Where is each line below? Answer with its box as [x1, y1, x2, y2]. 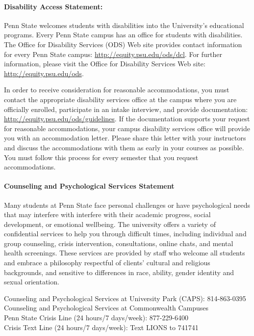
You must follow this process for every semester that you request [4, 152, 199, 162]
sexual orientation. [4, 277, 59, 287]
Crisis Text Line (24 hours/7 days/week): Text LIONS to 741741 [4, 322, 199, 332]
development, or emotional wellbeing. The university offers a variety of [4, 219, 216, 229]
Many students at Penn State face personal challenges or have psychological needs [4, 199, 250, 210]
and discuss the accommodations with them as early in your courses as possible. [4, 142, 244, 152]
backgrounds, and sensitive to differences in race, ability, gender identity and [4, 267, 234, 277]
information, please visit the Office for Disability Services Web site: [4, 58, 205, 69]
